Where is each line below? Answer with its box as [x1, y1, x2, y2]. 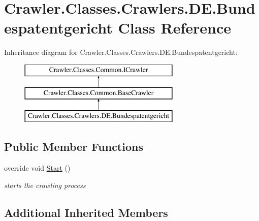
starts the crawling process [4, 179, 86, 190]
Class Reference [118, 17, 231, 38]
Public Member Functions [4, 139, 143, 154]
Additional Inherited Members [4, 204, 168, 220]
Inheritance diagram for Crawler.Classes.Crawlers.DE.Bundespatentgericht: [4, 47, 238, 57]
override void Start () [4, 163, 71, 173]
